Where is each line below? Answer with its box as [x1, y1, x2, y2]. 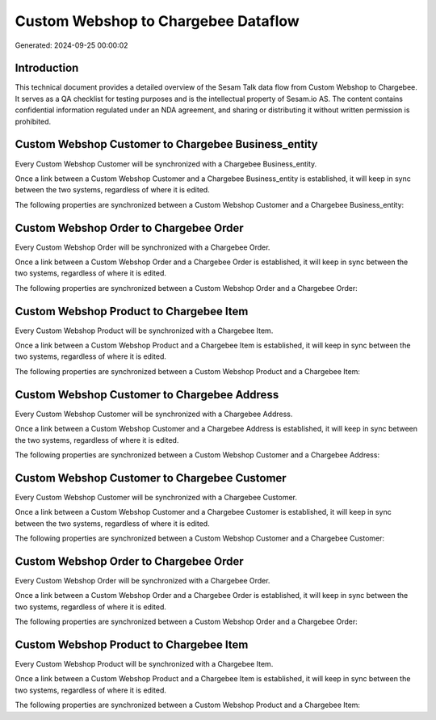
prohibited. [15, 116, 52, 126]
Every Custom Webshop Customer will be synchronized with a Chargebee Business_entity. [15, 158, 317, 169]
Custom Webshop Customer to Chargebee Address [15, 388, 279, 402]
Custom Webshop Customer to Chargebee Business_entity [15, 137, 318, 151]
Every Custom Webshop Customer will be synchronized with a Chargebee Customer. [15, 492, 298, 502]
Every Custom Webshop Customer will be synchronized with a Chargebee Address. [15, 409, 293, 419]
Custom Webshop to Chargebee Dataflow [15, 12, 300, 30]
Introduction [15, 61, 79, 75]
